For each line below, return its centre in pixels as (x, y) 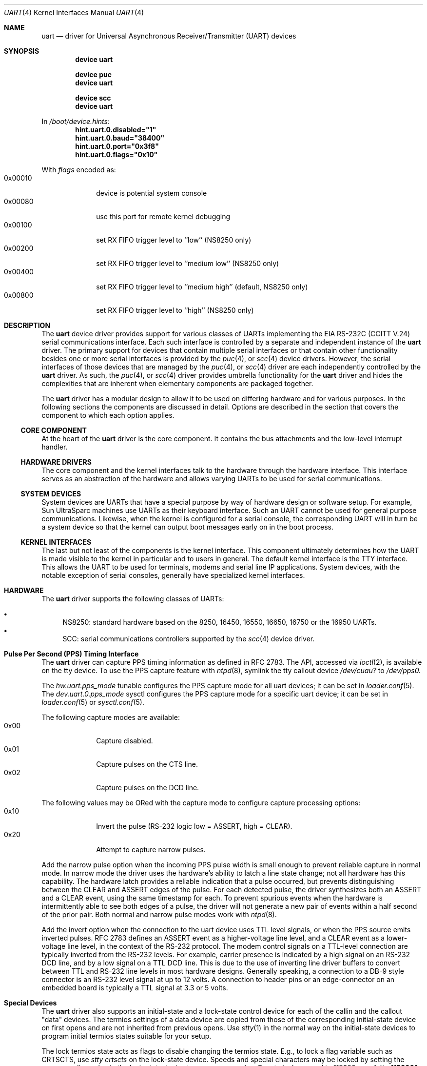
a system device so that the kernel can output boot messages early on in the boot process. (187, 527)
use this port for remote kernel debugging (163, 216)
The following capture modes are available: (111, 717)
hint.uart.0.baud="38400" (120, 138)
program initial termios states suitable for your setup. (126, 1036)
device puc (93, 74)
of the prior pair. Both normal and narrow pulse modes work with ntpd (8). (159, 914)
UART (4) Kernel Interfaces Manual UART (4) (74, 12)
